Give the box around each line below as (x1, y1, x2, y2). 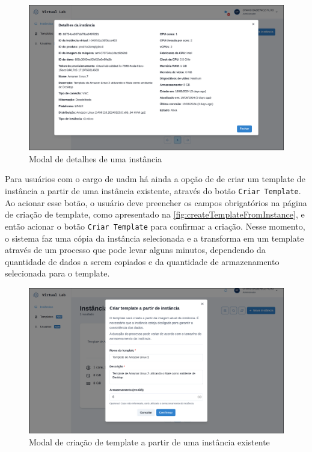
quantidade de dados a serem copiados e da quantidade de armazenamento (5, 255, 280, 267)
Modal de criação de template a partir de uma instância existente (29, 435, 270, 448)
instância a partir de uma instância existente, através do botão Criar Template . (5, 185, 301, 197)
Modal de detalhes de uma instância (29, 152, 162, 165)
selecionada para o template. (5, 267, 110, 279)
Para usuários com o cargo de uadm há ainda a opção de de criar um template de (5, 173, 305, 185)
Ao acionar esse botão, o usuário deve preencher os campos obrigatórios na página (5, 196, 307, 209)
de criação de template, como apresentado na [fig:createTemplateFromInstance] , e (5, 208, 305, 221)
